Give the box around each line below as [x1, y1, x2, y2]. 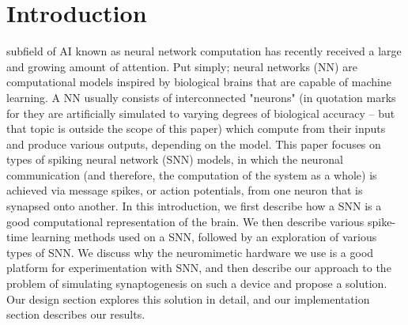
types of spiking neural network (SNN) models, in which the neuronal [6, 151, 343, 168]
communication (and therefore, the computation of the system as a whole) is [6, 166, 377, 183]
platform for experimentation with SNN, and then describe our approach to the [6, 259, 391, 276]
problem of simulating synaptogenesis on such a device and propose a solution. [6, 275, 387, 292]
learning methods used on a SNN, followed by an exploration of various [31, 229, 377, 245]
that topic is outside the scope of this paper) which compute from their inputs [6, 120, 386, 137]
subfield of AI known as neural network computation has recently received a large [6, 43, 402, 59]
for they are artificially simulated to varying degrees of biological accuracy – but [6, 104, 395, 121]
